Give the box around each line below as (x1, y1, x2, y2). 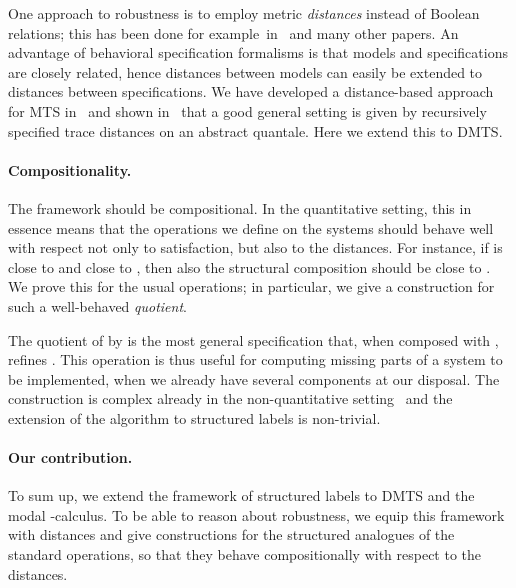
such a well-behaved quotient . (8, 295, 187, 316)
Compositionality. (8, 159, 132, 180)
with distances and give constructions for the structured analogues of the (8, 524, 455, 545)
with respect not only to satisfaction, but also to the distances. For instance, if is (8, 237, 503, 258)
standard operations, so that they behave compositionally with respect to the (8, 544, 482, 565)
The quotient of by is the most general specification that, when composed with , (8, 329, 499, 350)
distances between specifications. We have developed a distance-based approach (8, 81, 494, 102)
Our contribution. (8, 447, 133, 468)
